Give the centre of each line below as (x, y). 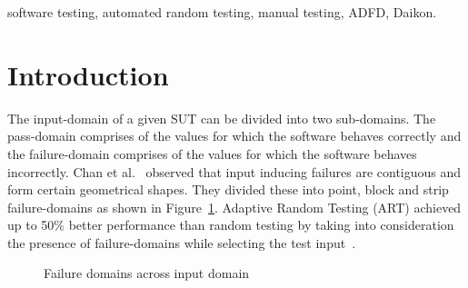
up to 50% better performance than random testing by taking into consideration (231, 225)
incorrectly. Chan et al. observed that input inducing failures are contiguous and (234, 171)
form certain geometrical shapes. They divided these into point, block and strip (228, 189)
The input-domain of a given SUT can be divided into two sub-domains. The (222, 118)
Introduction (88, 74)
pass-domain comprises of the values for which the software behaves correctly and (234, 136)
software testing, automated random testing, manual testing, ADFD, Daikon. (222, 12)
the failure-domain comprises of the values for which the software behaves (212, 153)
